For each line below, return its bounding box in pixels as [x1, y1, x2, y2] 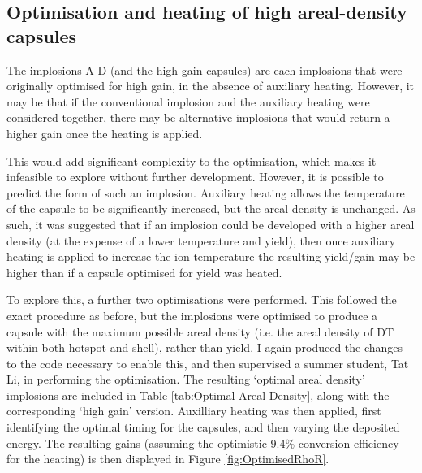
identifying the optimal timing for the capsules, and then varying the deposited [6, 419, 400, 436]
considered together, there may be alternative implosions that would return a [6, 109, 390, 126]
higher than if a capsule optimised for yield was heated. [6, 263, 282, 280]
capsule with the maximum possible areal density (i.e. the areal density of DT [6, 323, 394, 340]
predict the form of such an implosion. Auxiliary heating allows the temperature [6, 184, 405, 201]
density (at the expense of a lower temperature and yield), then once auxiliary [6, 232, 396, 249]
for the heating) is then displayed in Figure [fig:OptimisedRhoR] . [6, 450, 329, 467]
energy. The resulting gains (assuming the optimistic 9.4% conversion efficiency [6, 434, 399, 451]
